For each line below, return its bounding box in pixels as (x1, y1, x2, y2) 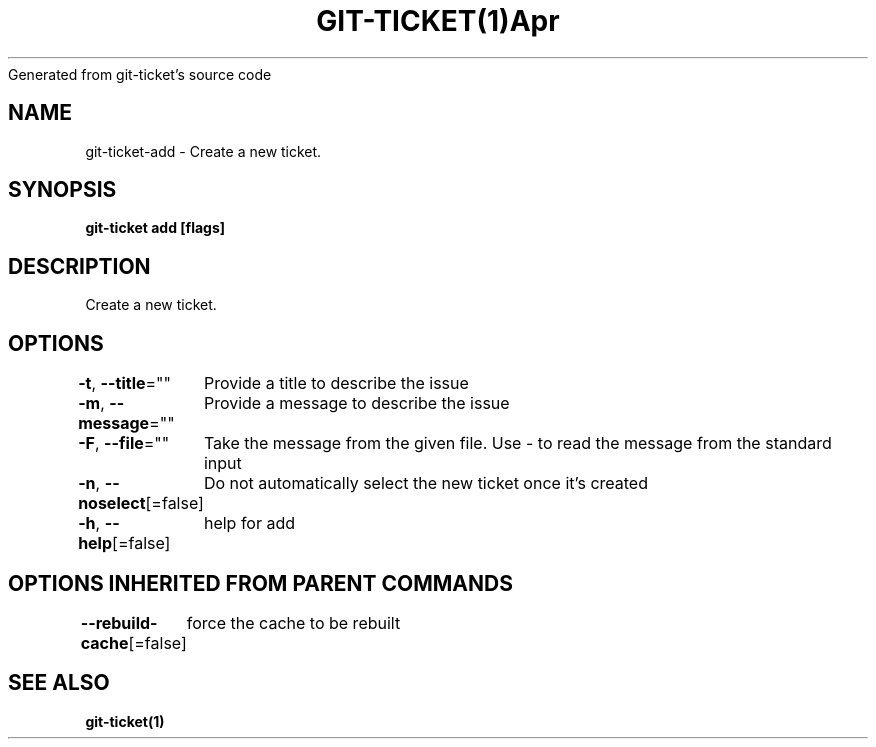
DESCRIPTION (8, 253, 151, 279)
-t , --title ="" (78, 373, 172, 394)
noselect (78, 493, 146, 514)
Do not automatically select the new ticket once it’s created (203, 473, 648, 494)
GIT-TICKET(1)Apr (316, 4, 560, 38)
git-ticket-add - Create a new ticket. (85, 142, 322, 160)
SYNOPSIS (8, 177, 117, 203)
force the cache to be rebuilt (186, 612, 401, 633)
